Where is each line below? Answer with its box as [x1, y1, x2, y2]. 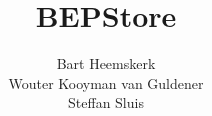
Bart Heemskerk [56, 53, 156, 74]
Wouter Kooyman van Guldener [8, 72, 204, 93]
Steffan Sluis [68, 92, 144, 113]
